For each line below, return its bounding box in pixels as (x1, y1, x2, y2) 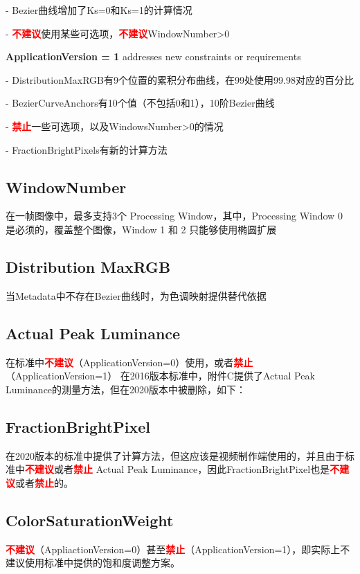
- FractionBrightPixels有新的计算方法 (6, 142, 168, 156)
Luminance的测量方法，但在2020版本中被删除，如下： (6, 382, 246, 396)
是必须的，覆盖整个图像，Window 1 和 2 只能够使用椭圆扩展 (6, 222, 277, 236)
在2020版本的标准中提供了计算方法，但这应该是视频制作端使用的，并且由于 (6, 448, 345, 463)
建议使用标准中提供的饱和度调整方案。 (6, 555, 180, 570)
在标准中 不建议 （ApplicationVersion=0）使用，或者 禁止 (6, 355, 253, 369)
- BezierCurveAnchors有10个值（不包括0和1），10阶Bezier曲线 (6, 96, 275, 110)
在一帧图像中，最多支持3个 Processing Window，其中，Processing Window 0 (6, 208, 343, 223)
